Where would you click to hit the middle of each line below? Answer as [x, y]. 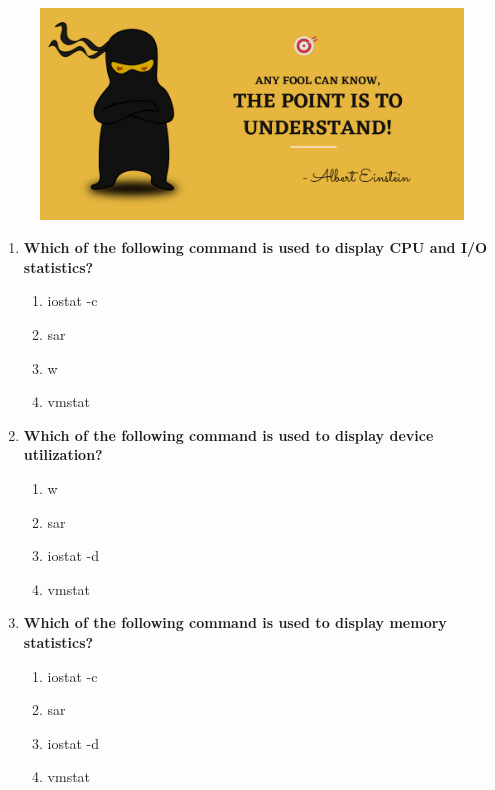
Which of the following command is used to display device [228, 434]
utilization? [63, 454]
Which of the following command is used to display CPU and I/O [255, 247]
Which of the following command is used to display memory [235, 622]
